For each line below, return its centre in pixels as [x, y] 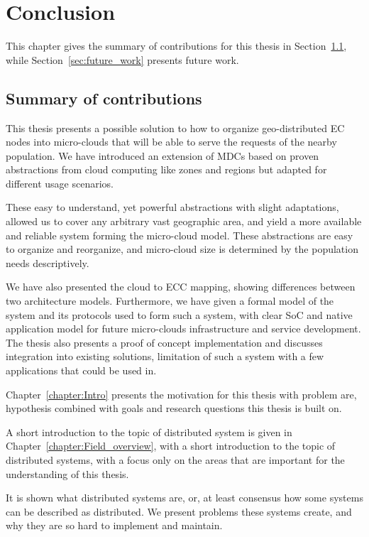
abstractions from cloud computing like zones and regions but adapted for [166, 169]
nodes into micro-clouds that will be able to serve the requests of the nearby [171, 142]
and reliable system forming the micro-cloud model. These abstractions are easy [180, 235]
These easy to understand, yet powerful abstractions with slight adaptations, [172, 207]
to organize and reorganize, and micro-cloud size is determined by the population [182, 249]
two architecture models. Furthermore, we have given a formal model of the [170, 301]
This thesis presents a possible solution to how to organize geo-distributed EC [175, 128]
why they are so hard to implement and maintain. [114, 525]
